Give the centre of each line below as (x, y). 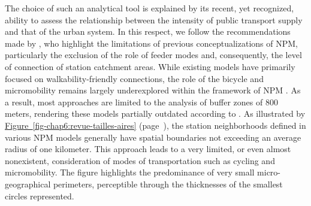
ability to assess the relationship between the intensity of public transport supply (154, 19)
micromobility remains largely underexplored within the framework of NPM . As (153, 90)
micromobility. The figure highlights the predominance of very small (130, 172)
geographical (28, 184)
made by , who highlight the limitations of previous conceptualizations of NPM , (151, 43)
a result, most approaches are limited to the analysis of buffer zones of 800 (141, 102)
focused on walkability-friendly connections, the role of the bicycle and (134, 78)
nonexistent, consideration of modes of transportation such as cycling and (140, 160)
